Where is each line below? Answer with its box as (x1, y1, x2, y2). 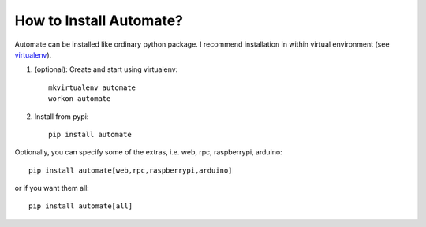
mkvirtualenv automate (48, 83, 136, 92)
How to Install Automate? (14, 12, 183, 29)
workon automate (48, 95, 111, 103)
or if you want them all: (14, 184, 90, 193)
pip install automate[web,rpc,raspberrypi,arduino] (28, 166, 233, 175)
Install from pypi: (34, 111, 89, 121)
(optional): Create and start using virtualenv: (34, 65, 178, 74)
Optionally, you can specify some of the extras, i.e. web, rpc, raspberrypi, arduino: (14, 147, 283, 157)
